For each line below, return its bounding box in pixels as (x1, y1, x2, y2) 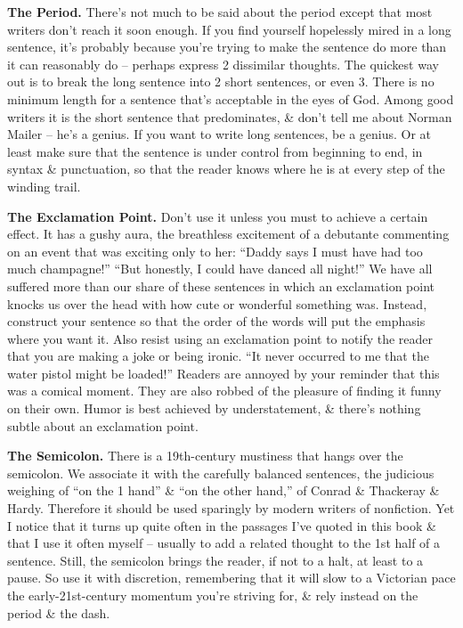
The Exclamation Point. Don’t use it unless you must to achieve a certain (7, 207, 428, 225)
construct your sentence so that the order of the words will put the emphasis (7, 312, 426, 330)
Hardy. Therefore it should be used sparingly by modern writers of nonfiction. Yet (7, 499, 455, 518)
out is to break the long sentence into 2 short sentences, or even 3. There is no (7, 72, 435, 91)
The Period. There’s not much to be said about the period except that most (7, 3, 433, 20)
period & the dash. (7, 603, 110, 622)
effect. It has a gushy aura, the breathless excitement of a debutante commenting (7, 224, 450, 243)
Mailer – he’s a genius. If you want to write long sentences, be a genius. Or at (7, 125, 432, 143)
